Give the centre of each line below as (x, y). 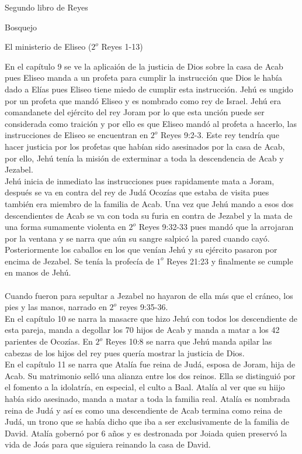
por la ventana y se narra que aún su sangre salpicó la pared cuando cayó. (137, 238)
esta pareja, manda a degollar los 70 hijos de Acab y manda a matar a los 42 (142, 330)
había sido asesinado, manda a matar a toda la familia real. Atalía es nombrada (147, 398)
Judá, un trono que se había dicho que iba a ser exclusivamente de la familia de (147, 422)
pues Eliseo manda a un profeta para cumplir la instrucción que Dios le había (143, 78)
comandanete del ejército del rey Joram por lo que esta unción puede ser (135, 112)
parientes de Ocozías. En (49, 341)
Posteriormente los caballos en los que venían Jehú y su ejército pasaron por (141, 250)
